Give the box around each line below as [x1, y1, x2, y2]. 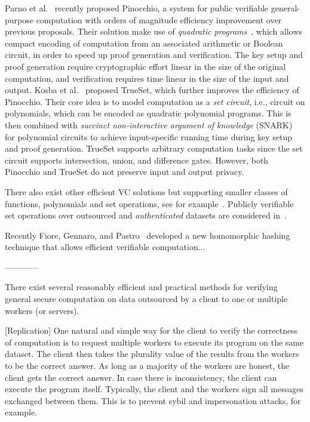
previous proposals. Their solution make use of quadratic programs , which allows [5, 25, 302, 38]
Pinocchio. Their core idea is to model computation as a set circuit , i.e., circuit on [5, 95, 305, 107]
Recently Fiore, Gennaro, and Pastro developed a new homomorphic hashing [5, 229, 290, 241]
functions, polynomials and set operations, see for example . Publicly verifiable [5, 197, 294, 210]
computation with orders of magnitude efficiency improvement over [36, 13, 282, 26]
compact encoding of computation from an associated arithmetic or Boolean [5, 36, 283, 49]
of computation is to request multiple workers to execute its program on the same [5, 335, 304, 348]
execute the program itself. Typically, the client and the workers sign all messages [5, 383, 303, 395]
